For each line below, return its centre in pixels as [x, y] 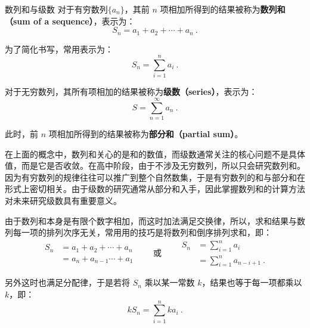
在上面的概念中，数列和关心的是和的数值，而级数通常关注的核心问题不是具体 [155, 154]
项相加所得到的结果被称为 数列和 [223, 9]
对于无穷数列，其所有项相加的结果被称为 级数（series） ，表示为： [131, 92]
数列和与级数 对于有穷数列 [56, 9]
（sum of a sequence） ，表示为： [70, 21]
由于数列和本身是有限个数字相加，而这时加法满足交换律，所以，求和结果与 [151, 220]
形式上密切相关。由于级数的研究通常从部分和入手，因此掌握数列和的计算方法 [155, 189]
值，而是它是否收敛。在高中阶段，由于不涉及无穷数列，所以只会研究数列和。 [155, 165]
